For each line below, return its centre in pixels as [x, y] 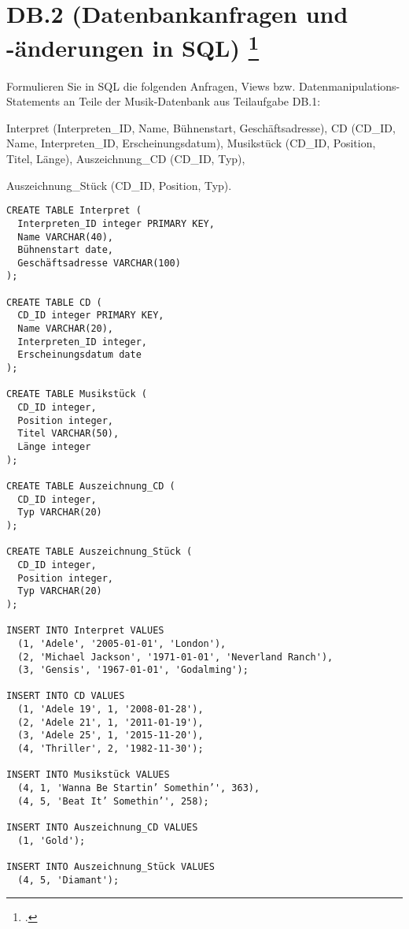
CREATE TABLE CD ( [54, 302]
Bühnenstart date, [66, 250]
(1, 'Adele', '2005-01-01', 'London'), [122, 643]
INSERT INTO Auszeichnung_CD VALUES [102, 828]
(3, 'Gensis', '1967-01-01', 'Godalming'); [133, 670]
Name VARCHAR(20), [66, 329]
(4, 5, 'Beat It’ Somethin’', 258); [113, 801]
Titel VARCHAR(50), [68, 434]
